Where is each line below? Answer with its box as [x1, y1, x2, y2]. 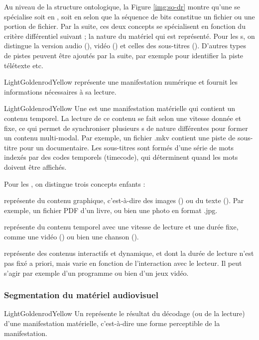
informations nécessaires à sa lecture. [4, 86, 117, 97]
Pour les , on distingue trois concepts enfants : [4, 178, 145, 189]
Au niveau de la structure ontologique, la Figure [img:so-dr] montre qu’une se [4, 1, 240, 11]
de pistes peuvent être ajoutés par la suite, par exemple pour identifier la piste [4, 50, 244, 60]
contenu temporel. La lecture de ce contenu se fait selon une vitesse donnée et [4, 113, 242, 123]
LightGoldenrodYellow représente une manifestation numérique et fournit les [4, 77, 238, 87]
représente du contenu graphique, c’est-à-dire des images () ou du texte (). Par [4, 195, 244, 206]
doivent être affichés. [4, 161, 67, 172]
